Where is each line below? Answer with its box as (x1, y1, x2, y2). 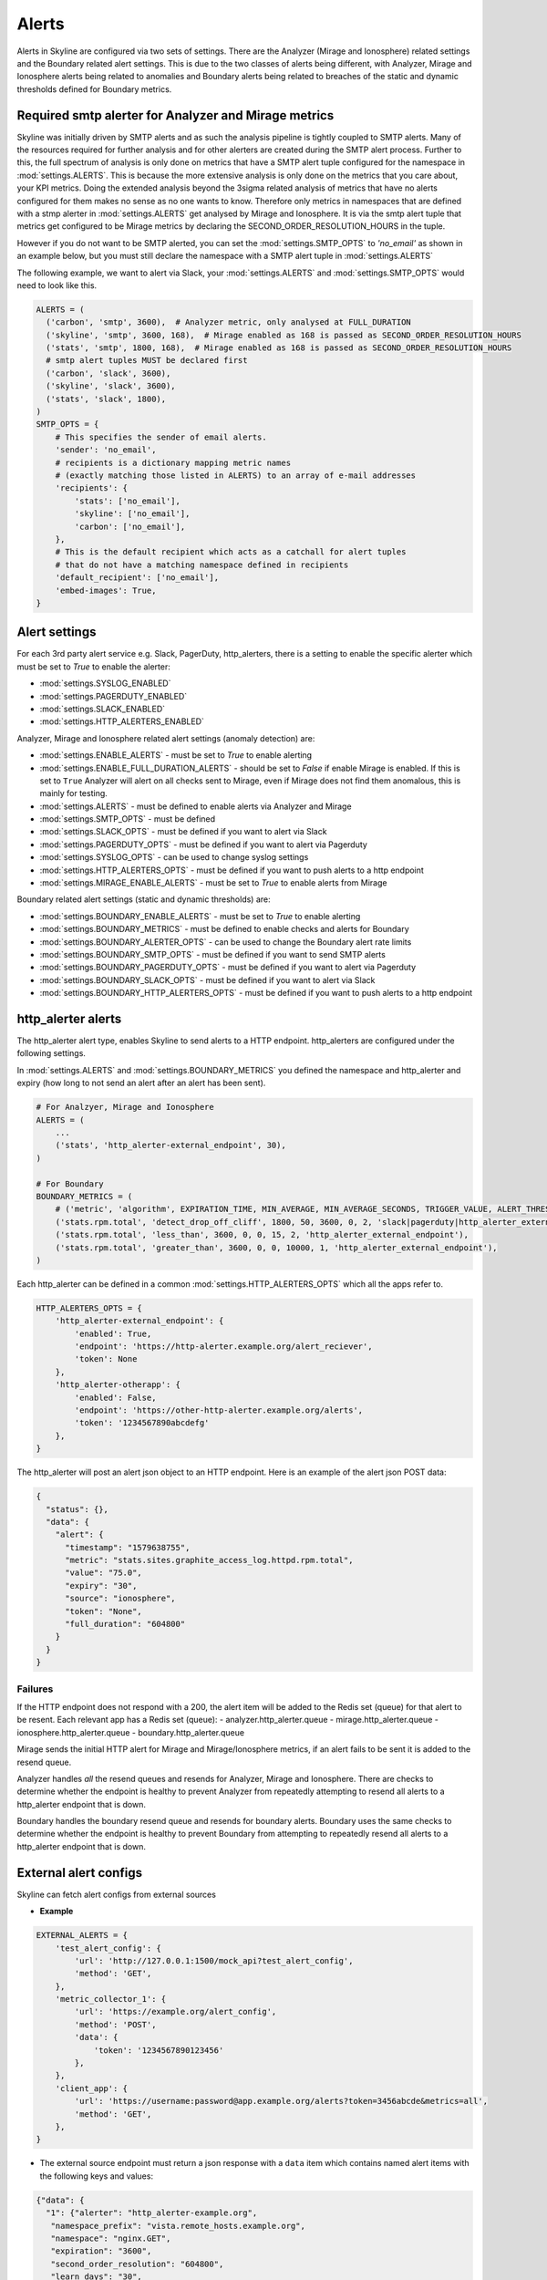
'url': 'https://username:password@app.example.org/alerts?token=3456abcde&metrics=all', (74, 2096, 488, 2107)
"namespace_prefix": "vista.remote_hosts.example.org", (50, 2221, 305, 2231)
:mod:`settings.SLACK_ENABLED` (39, 703, 166, 714)
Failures (16, 1683, 54, 1695)
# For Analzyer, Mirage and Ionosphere (36, 1102, 214, 1113)
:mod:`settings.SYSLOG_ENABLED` (39, 678, 171, 689)
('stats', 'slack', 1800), (46, 393, 167, 404)
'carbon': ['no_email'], (74, 521, 186, 532)
